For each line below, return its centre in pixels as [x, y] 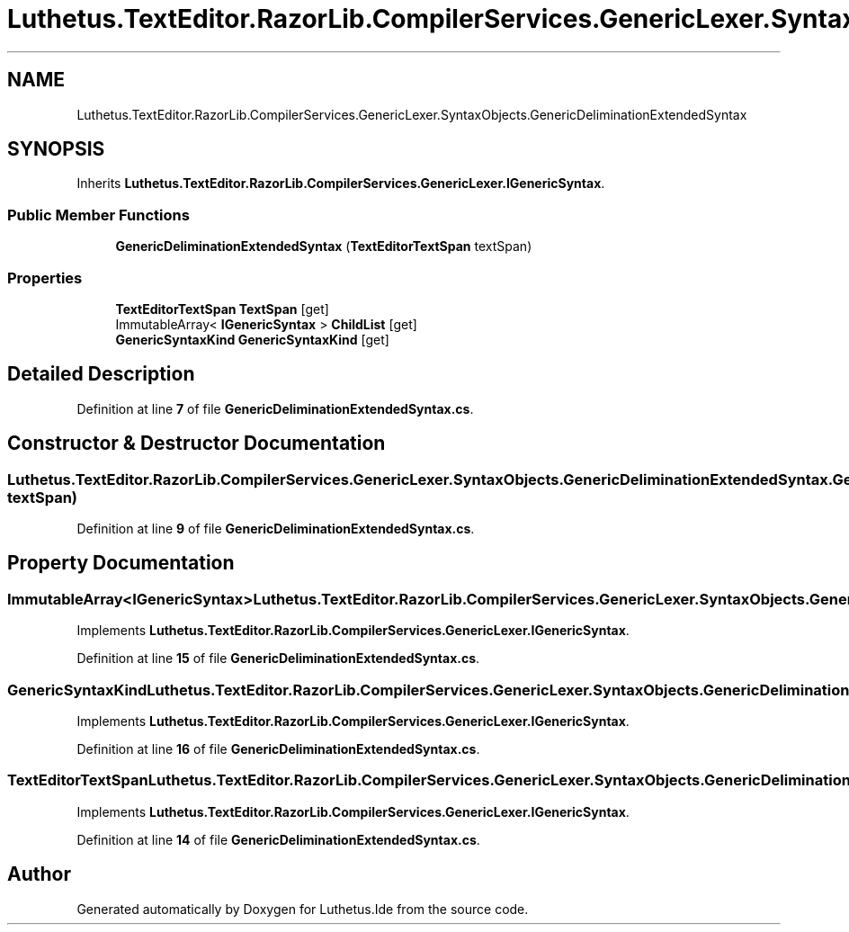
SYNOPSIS [56, 149]
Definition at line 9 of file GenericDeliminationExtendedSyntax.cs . [276, 529]
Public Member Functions [98, 215]
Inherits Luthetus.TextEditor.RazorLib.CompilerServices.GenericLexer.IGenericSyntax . [341, 184]
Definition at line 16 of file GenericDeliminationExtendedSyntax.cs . [278, 748]
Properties [45, 278]
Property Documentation [121, 563]
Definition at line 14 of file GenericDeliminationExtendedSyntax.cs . [278, 839]
